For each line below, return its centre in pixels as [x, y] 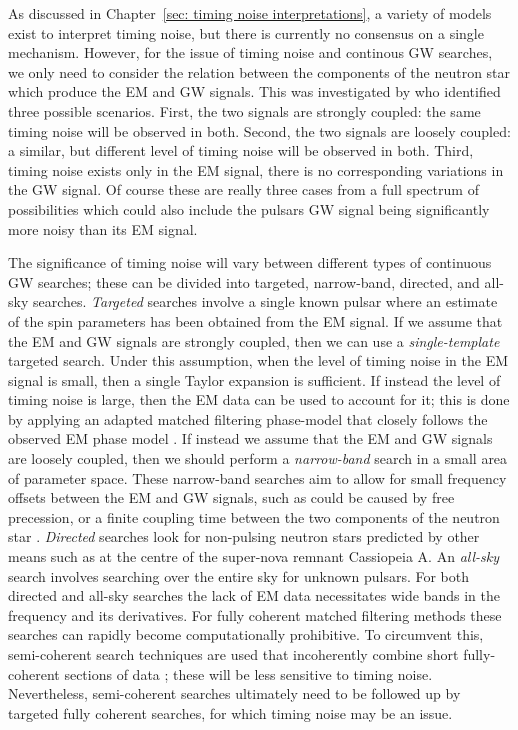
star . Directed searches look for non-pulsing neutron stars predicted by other [244, 536]
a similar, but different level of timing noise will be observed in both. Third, [241, 150]
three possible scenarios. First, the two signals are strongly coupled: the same [244, 110]
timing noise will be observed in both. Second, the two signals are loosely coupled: [259, 130]
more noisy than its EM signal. [103, 228]
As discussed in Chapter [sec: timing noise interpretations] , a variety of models [250, 13]
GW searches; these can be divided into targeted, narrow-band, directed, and [244, 281]
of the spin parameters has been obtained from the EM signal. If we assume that [255, 320]
